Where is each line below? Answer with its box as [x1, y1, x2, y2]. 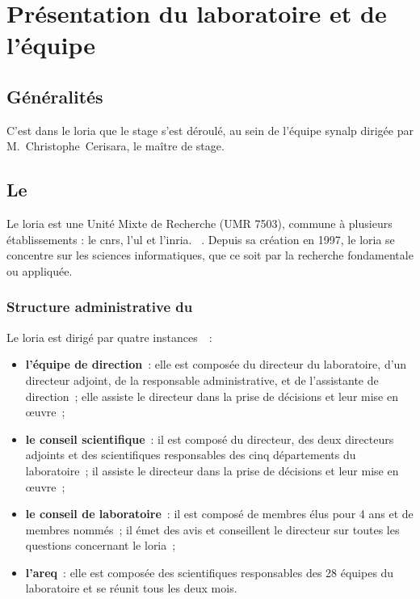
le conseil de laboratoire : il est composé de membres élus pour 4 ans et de [25, 505, 414, 522]
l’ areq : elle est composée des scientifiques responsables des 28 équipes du [25, 563, 394, 580]
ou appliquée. [6, 262, 73, 279]
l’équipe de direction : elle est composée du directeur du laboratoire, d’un [25, 356, 407, 373]
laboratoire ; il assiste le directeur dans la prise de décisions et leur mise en [25, 462, 399, 479]
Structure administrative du [6, 297, 193, 317]
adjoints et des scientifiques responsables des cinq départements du [25, 446, 356, 463]
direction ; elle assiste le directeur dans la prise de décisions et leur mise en [25, 387, 398, 404]
